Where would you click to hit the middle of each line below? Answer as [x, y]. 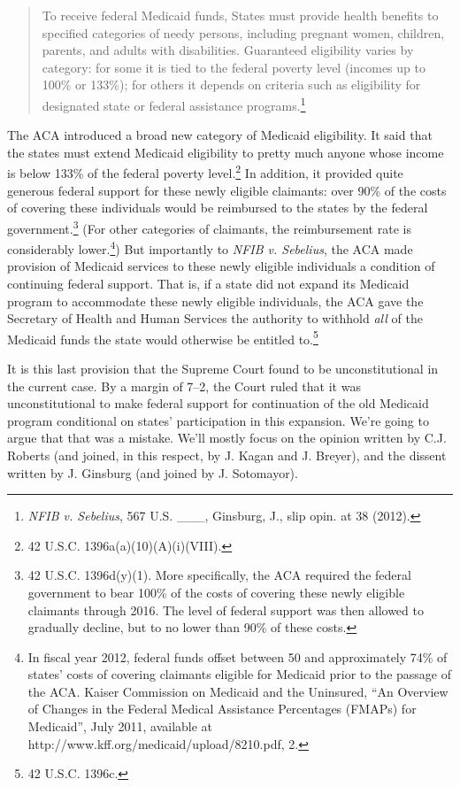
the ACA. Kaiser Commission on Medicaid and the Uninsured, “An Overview [238, 691]
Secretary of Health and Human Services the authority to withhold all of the [215, 318]
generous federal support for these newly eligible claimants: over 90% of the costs [227, 190]
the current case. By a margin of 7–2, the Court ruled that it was [184, 386]
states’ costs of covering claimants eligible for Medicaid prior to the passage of [240, 674]
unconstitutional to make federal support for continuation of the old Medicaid [218, 403]
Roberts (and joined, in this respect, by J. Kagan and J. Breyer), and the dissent [227, 455]
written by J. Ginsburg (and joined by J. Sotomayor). [153, 472]
